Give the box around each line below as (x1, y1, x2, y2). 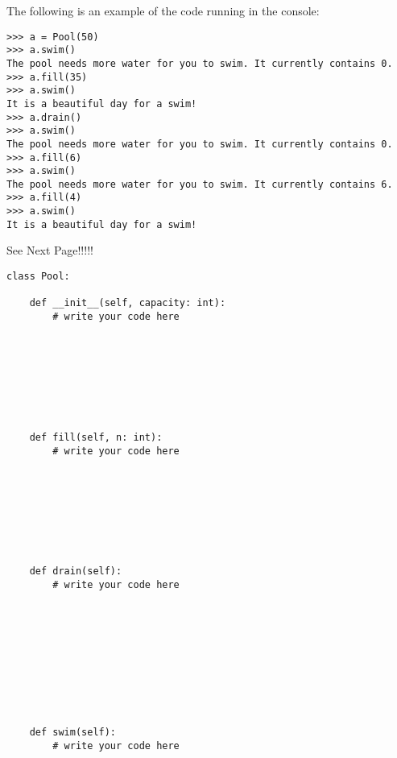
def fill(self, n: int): (29, 431, 163, 443)
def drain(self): (29, 565, 122, 578)
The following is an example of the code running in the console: (6, 2, 320, 19)
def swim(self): (29, 727, 117, 739)
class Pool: (6, 271, 70, 283)
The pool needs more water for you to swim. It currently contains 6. (6, 178, 393, 190)
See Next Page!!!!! (6, 242, 93, 259)
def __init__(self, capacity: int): (29, 297, 226, 309)
